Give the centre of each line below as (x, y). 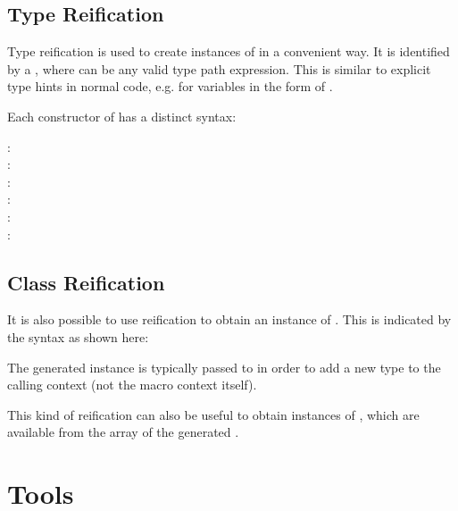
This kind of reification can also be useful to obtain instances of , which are (213, 414)
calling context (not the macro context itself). (132, 385)
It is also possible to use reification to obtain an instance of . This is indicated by (229, 319)
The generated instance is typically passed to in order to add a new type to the (224, 367)
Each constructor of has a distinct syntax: (122, 116)
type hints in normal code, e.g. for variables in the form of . (170, 86)
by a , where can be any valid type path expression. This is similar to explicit (219, 68)
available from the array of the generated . (123, 432)
